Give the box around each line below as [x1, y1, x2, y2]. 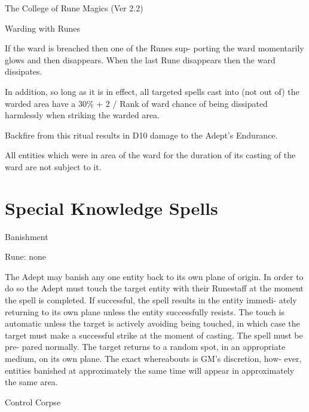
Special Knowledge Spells [5, 195, 218, 220]
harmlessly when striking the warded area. [5, 109, 160, 121]
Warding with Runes [5, 21, 80, 34]
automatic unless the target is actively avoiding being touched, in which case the [5, 317, 300, 330]
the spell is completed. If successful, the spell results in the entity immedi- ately [5, 294, 297, 306]
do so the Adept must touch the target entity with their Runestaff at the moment [5, 282, 304, 294]
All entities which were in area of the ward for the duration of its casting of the [5, 149, 296, 161]
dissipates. [5, 65, 42, 78]
